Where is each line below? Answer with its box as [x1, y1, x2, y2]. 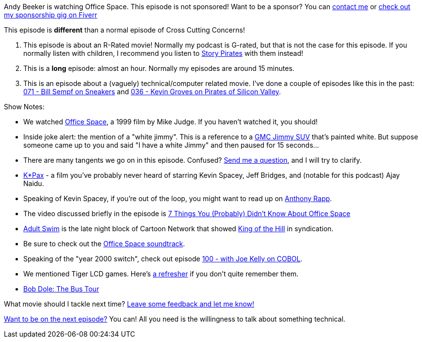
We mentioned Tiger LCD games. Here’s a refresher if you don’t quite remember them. [23, 270, 299, 278]
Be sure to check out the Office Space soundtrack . [23, 239, 185, 248]
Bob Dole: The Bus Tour [23, 285, 99, 293]
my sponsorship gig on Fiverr [4, 11, 97, 19]
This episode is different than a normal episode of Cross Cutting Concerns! [4, 26, 245, 34]
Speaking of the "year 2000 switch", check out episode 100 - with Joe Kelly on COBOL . [23, 255, 303, 263]
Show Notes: [4, 103, 45, 111]
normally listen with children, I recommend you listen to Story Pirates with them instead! [23, 49, 304, 57]
